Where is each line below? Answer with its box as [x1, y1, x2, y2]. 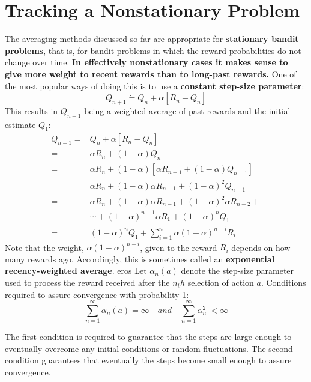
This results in [5, 104, 58, 117]
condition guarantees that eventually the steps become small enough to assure [5, 354, 292, 366]
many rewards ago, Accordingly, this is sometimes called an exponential [5, 252, 275, 265]
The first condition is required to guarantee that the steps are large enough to [5, 330, 292, 343]
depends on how [231, 241, 291, 253]
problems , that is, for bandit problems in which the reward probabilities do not [5, 44, 301, 56]
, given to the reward [140, 241, 217, 253]
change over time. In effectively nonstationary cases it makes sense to [5, 56, 288, 68]
